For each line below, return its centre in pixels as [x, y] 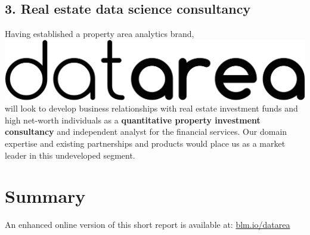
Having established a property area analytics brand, [100, 34]
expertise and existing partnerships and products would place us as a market [145, 143]
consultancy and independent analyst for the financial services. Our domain [146, 132]
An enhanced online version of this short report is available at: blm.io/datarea [148, 225]
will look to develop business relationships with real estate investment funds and [151, 108]
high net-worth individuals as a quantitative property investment [133, 120]
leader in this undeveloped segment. [70, 155]
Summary [45, 196]
